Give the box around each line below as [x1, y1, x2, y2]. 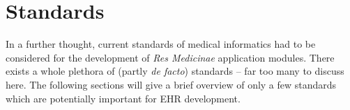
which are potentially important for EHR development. [6, 91, 241, 105]
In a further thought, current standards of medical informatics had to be [6, 37, 316, 51]
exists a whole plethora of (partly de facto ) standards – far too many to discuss [6, 64, 344, 78]
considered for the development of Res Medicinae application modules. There [6, 50, 335, 64]
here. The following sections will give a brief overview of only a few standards [6, 77, 337, 91]
